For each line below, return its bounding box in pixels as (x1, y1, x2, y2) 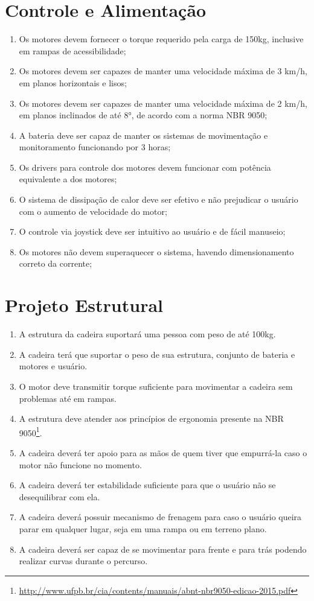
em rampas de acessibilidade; (19, 44, 126, 57)
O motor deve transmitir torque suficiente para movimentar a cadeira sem (19, 380, 293, 392)
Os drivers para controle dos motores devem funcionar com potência (19, 161, 271, 173)
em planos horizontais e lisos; (19, 76, 127, 89)
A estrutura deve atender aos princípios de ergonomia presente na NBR (19, 412, 284, 425)
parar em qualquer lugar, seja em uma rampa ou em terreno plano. (19, 522, 267, 535)
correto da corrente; (19, 257, 92, 270)
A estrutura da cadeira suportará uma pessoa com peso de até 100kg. (19, 328, 276, 340)
